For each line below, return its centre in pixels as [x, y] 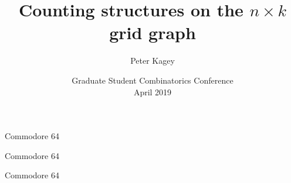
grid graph [153, 32]
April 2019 [153, 91]
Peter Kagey [153, 61]
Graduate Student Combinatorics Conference [153, 80]
